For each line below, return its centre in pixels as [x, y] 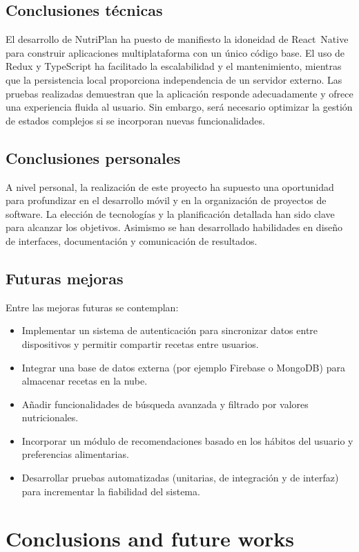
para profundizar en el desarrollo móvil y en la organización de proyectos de [166, 200]
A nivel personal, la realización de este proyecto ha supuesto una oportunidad [170, 186]
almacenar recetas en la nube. [85, 381]
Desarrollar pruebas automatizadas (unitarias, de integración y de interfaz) [180, 478]
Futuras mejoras [65, 278]
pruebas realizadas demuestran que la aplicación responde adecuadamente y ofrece [179, 93]
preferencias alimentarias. [75, 454]
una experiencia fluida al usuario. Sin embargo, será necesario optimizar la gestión [179, 107]
